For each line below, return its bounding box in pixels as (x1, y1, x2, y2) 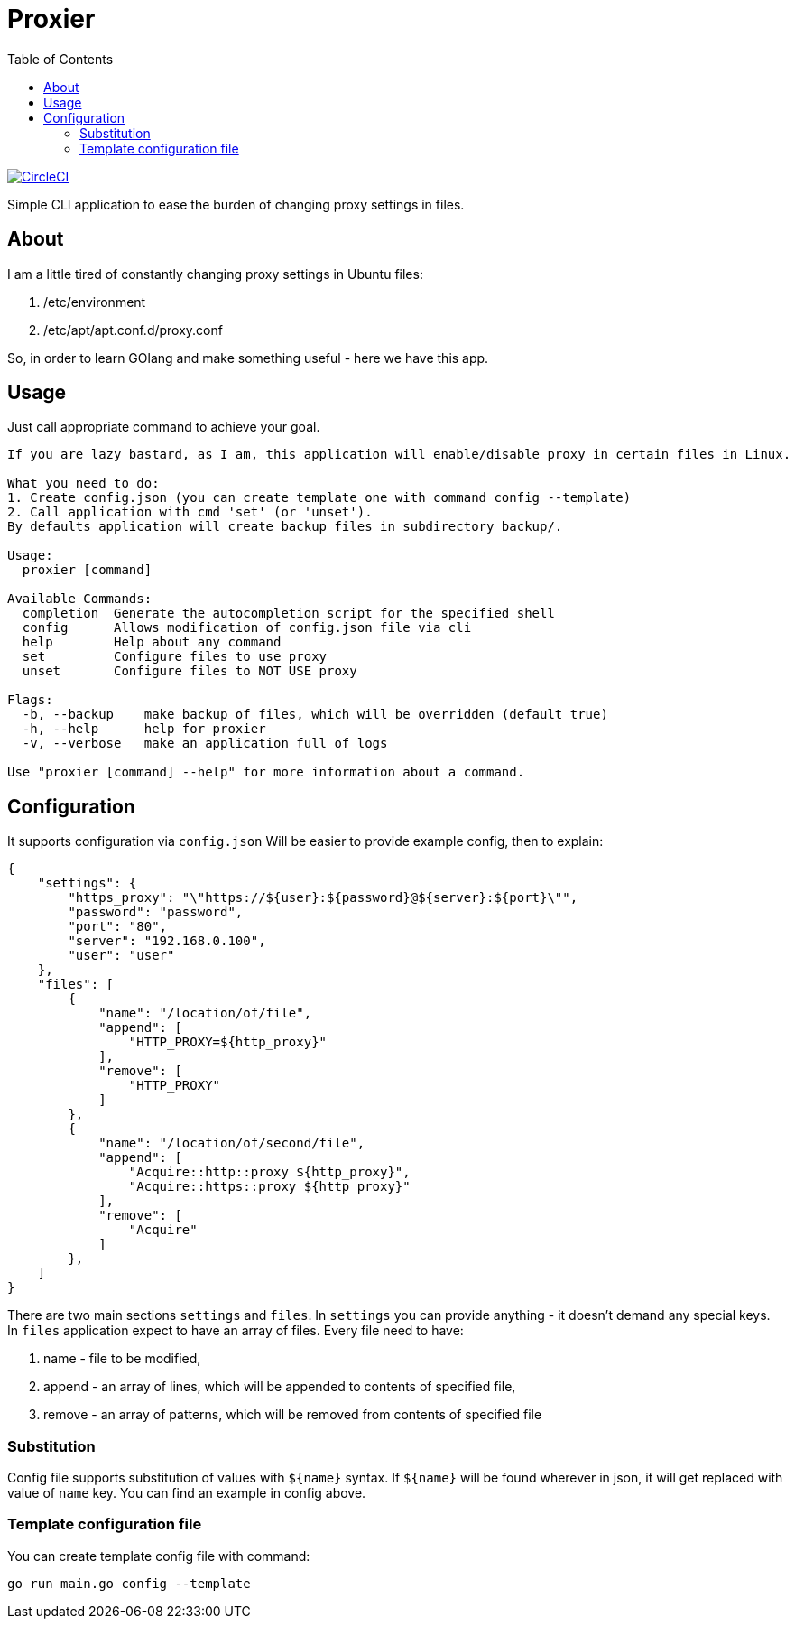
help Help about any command (22, 635, 282, 650)
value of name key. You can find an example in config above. (7, 1485, 366, 1501)
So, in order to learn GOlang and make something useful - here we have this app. (7, 349, 489, 366)
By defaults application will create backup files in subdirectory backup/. (7, 519, 563, 534)
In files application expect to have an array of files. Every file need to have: (7, 1323, 464, 1339)
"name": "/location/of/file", (98, 1006, 312, 1021)
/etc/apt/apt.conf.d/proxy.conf (43, 321, 223, 338)
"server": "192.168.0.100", (68, 934, 266, 949)
